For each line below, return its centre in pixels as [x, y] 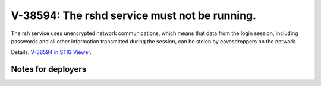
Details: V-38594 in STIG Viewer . [51, 52]
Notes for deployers [49, 69]
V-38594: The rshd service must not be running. [134, 15]
